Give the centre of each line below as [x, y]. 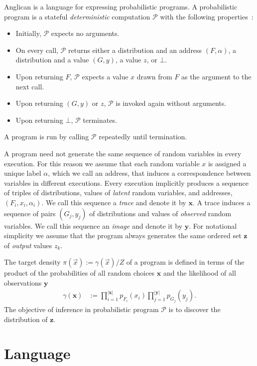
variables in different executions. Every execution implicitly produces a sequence [127, 183]
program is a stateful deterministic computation [77, 16]
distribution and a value [52, 60]
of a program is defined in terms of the [185, 262]
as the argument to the [216, 76]
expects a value [105, 76]
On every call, [37, 50]
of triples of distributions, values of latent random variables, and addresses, [118, 192]
